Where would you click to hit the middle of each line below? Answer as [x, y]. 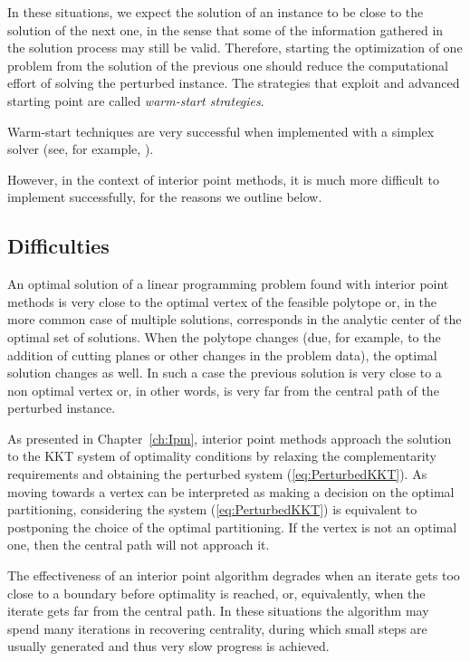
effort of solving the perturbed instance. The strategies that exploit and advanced [234, 83]
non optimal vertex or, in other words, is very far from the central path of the [223, 390]
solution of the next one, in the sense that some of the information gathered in [225, 29]
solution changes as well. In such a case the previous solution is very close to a [225, 373]
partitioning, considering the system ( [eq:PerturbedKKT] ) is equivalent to [212, 509]
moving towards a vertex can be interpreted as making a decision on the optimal [231, 491]
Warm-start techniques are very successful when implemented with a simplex [221, 131]
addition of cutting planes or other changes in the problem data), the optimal [222, 354]
